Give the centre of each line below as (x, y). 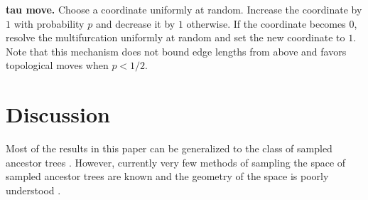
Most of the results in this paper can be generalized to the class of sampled (169, 148)
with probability (49, 23)
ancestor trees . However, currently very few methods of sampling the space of (176, 162)
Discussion (58, 114)
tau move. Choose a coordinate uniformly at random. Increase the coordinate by (184, 9)
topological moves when (57, 65)
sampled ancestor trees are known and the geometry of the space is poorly (167, 176)
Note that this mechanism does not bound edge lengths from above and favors (176, 51)
